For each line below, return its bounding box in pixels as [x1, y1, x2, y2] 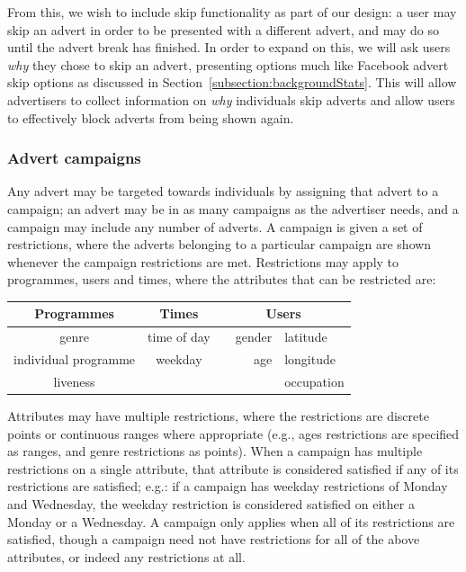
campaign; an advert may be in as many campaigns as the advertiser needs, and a [7, 199, 459, 218]
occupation [284, 371, 345, 390]
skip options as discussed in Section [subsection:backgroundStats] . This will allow [7, 73, 457, 92]
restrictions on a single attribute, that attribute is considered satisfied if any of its [7, 459, 459, 478]
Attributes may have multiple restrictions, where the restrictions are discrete [7, 407, 429, 425]
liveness [53, 371, 95, 390]
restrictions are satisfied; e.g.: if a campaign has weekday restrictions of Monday [7, 477, 448, 496]
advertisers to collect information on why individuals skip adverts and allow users [7, 90, 455, 109]
